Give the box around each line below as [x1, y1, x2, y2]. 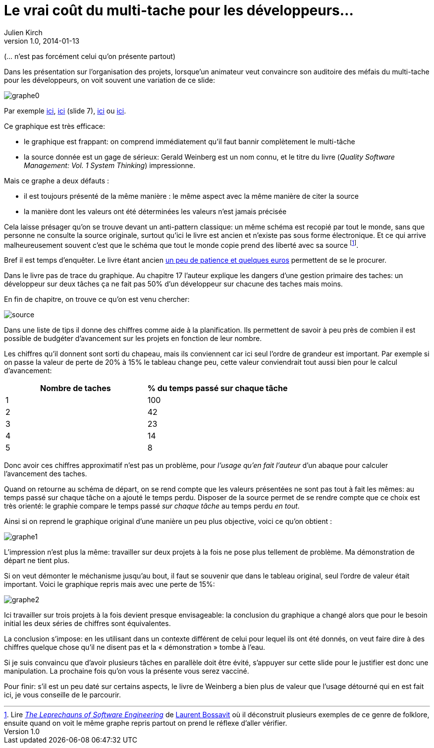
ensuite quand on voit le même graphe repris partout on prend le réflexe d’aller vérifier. [4, 719, 287, 728]
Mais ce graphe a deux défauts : [4, 176, 109, 185]
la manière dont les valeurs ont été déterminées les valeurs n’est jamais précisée [24, 207, 287, 216]
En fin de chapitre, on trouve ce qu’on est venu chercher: [4, 295, 190, 304]
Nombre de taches [40, 383, 111, 394]
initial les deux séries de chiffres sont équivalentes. [4, 619, 171, 628]
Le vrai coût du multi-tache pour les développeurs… [4, 2, 354, 19]
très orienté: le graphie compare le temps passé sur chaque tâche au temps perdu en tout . [4, 502, 300, 511]
